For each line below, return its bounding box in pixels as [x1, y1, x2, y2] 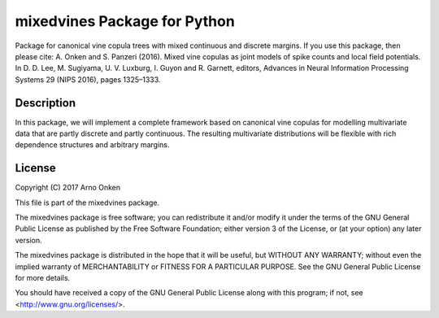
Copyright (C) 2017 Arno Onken [15, 183, 121, 193]
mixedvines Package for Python [15, 12, 235, 30]
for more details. [15, 273, 71, 283]
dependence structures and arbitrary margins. [15, 140, 170, 150]
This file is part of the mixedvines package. [15, 198, 160, 207]
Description [15, 96, 76, 110]
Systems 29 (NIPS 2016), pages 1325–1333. [15, 74, 161, 85]
